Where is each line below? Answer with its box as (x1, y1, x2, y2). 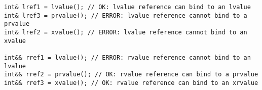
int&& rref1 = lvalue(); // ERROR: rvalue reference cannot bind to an (4, 54, 251, 61)
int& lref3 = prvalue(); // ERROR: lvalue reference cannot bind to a (4, 12, 247, 19)
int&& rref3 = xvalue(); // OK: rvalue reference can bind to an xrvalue (4, 79, 258, 86)
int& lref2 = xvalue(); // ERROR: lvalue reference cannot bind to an (4, 28, 247, 36)
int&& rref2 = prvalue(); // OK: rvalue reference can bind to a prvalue (4, 71, 258, 78)
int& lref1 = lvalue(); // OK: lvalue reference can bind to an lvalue (4, 4, 251, 11)
